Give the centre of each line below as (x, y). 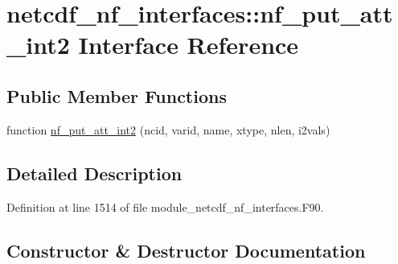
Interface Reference (189, 45)
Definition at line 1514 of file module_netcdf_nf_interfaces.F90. (165, 206)
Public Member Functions (117, 95)
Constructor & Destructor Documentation (186, 250)
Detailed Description (94, 173)
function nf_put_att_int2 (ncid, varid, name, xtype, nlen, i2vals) (168, 129)
